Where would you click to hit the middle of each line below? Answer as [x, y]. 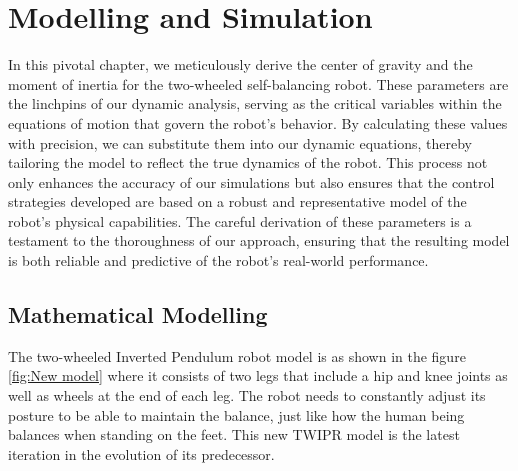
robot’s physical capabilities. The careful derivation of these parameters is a [240, 220]
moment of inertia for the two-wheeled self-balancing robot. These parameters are [258, 83]
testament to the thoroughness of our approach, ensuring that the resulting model [259, 240]
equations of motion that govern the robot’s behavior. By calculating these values [258, 122]
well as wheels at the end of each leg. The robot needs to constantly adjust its [247, 395]
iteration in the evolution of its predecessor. [141, 453]
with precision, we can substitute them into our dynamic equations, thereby [240, 142]
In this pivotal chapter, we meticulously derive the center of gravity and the [240, 64]
